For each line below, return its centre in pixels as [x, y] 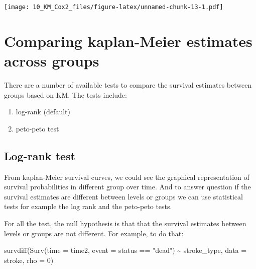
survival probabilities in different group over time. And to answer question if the [127, 187]
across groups [52, 61]
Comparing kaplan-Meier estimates [128, 41]
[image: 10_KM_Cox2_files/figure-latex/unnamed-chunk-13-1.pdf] [114, 7]
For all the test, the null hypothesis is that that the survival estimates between [125, 223]
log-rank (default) [43, 112]
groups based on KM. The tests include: [66, 94]
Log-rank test [40, 155]
